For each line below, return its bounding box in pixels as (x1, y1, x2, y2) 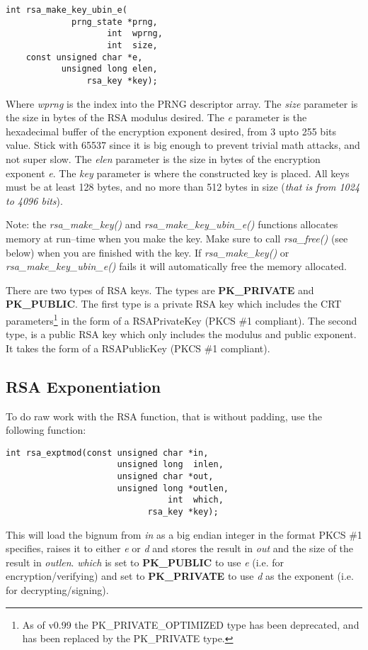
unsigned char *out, (117, 471, 214, 482)
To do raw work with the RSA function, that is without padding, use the (6, 408, 322, 423)
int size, (107, 40, 158, 50)
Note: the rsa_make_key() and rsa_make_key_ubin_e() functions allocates (6, 217, 338, 232)
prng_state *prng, (71, 16, 158, 27)
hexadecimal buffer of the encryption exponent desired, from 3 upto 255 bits (6, 123, 336, 138)
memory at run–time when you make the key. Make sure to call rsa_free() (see (6, 230, 348, 245)
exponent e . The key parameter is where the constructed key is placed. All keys (6, 165, 350, 180)
